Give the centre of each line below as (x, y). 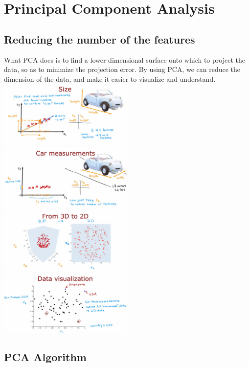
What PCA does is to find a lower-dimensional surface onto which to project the (124, 59)
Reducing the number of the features (100, 39)
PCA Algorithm (45, 357)
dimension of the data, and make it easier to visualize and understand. (110, 79)
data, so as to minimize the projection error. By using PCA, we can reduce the (122, 69)
